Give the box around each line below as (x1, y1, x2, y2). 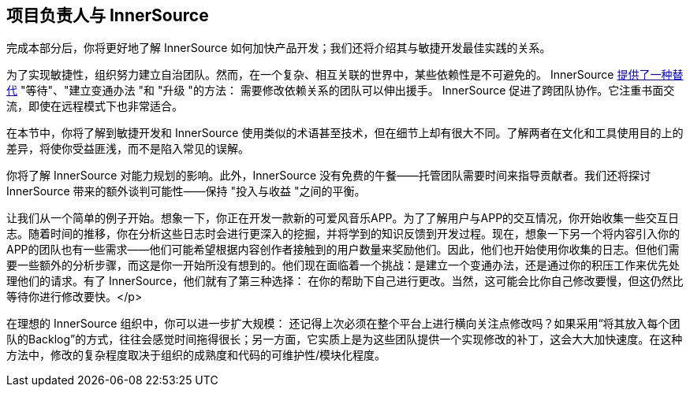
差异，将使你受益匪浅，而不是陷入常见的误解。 (6, 142, 249, 156)
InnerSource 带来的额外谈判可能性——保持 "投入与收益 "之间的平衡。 (6, 184, 366, 198)
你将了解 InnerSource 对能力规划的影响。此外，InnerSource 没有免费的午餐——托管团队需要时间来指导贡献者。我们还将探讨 (6, 169, 651, 183)
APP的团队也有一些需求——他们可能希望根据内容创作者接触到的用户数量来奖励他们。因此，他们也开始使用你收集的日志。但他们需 (6, 243, 680, 257)
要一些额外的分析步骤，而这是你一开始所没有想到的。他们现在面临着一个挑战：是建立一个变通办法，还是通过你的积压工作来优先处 (6, 258, 680, 273)
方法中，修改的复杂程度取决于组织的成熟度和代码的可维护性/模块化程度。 (6, 348, 386, 362)
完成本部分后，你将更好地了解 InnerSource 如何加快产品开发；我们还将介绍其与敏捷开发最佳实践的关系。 (6, 41, 551, 55)
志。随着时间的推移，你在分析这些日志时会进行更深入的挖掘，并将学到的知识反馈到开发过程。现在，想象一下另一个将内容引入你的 (6, 227, 680, 241)
